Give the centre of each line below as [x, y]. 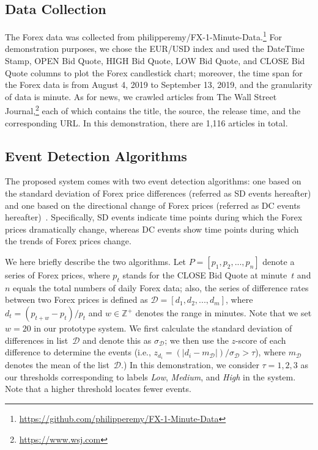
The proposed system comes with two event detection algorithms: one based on [153, 181]
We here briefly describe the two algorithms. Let [96, 262]
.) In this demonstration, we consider [190, 365]
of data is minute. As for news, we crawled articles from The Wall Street [141, 96]
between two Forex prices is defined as [76, 299]
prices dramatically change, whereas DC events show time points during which [152, 229]
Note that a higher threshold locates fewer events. [98, 389]
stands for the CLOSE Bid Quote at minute [205, 275]
